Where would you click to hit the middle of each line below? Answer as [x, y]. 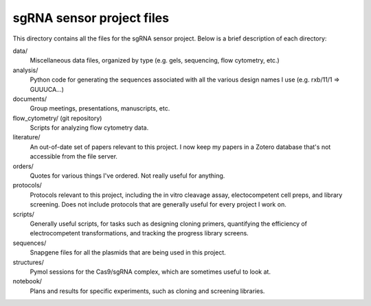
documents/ [30, 99]
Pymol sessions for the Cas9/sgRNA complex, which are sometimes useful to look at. [150, 272]
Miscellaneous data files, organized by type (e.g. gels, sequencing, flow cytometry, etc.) [155, 60]
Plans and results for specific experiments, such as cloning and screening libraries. [147, 291]
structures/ [29, 262]
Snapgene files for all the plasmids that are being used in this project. [128, 252]
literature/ [26, 137]
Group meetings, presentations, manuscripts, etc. [100, 108]
